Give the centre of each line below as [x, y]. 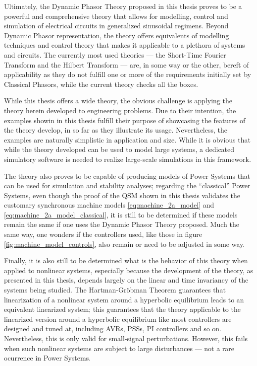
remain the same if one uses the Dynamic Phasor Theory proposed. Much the [122, 224]
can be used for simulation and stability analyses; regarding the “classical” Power [127, 185]
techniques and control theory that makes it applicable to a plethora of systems [125, 45]
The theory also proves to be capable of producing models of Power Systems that [127, 176]
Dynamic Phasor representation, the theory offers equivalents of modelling [117, 35]
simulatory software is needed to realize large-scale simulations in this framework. [128, 159]
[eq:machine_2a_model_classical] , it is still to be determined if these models [121, 214]
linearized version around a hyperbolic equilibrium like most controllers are [118, 319]
